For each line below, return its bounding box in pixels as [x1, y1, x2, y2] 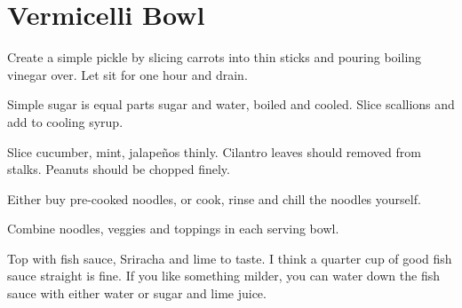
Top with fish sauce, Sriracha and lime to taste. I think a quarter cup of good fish [7, 249, 452, 267]
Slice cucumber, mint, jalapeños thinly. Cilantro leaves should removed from [7, 142, 421, 161]
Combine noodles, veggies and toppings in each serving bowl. [7, 219, 339, 238]
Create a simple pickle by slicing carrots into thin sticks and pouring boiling [7, 48, 422, 67]
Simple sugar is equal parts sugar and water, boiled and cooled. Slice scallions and [7, 95, 455, 114]
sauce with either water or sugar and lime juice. [7, 284, 267, 303]
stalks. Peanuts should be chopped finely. [7, 160, 230, 178]
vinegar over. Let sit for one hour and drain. [7, 65, 248, 83]
